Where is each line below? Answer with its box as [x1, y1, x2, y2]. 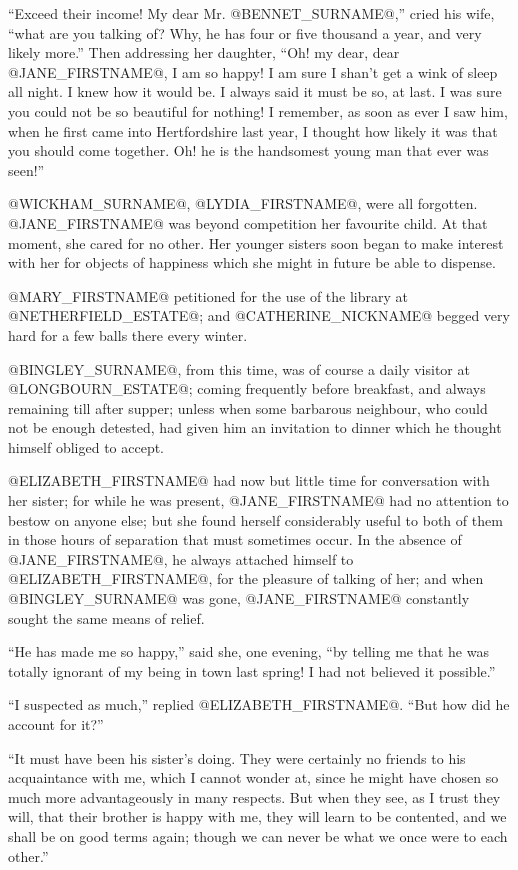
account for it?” [8, 714, 104, 734]
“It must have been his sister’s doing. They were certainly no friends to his [8, 747, 466, 768]
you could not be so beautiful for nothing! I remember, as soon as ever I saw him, [8, 100, 508, 121]
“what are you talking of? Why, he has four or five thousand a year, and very [8, 22, 482, 43]
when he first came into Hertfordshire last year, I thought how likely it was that [8, 120, 498, 141]
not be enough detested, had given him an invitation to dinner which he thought [8, 417, 502, 438]
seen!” [8, 159, 45, 180]
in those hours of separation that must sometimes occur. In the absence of [8, 529, 462, 550]
